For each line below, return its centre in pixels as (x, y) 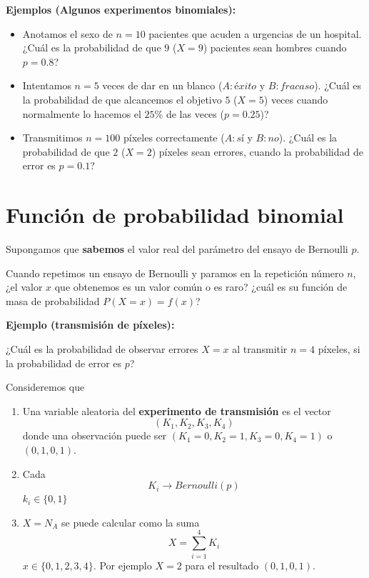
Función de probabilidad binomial (175, 215)
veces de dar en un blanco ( (162, 85)
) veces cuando (296, 99)
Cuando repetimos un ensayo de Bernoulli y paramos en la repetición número (175, 273)
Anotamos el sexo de (67, 33)
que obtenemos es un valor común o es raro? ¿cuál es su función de (201, 287)
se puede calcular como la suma (131, 522)
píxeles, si (339, 349)
